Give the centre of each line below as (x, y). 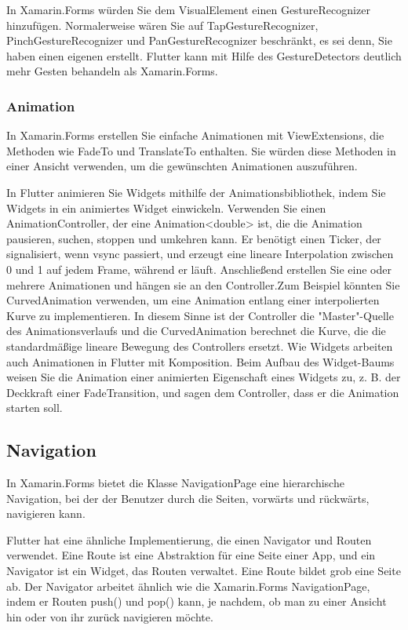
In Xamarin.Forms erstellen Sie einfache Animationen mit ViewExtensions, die (195, 135)
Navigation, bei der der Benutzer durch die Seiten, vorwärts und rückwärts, (188, 498)
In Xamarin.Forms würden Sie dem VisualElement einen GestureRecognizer (188, 9)
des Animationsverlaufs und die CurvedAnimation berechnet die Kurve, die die (196, 331)
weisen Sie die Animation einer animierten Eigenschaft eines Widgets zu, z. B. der (204, 377)
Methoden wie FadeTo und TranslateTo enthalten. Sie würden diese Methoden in (201, 150)
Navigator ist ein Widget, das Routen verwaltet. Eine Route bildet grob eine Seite (204, 571)
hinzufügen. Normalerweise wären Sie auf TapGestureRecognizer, (162, 25)
